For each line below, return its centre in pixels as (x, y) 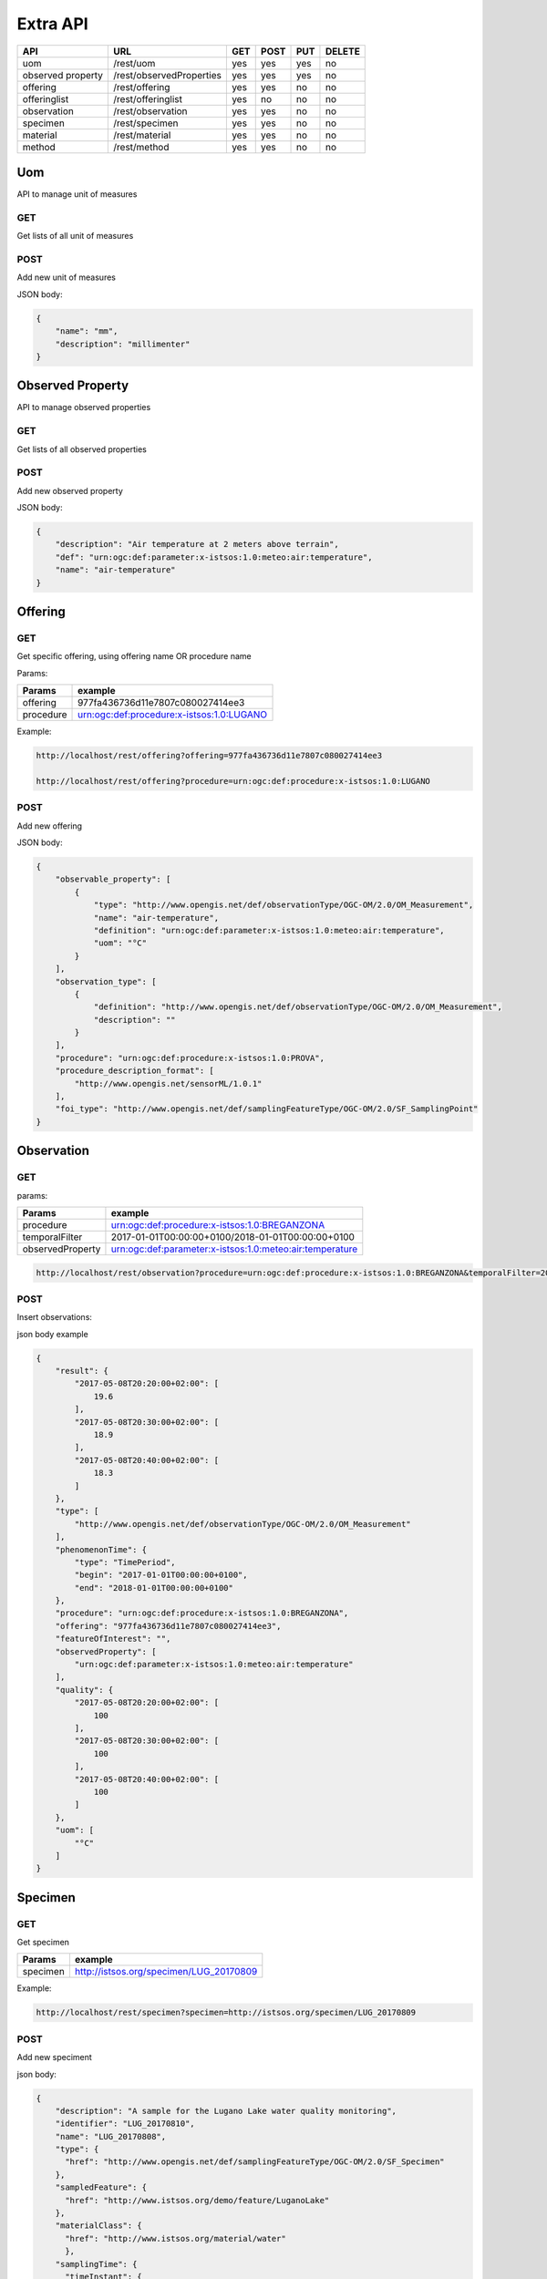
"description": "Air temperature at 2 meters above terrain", (197, 544)
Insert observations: (55, 1317)
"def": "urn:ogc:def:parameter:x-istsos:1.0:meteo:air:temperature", (214, 557)
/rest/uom (134, 63)
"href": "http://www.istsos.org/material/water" (175, 2238)
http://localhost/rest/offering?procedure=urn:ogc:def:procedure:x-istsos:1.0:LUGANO (233, 781)
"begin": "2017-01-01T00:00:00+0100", (161, 1575)
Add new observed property (70, 490)
